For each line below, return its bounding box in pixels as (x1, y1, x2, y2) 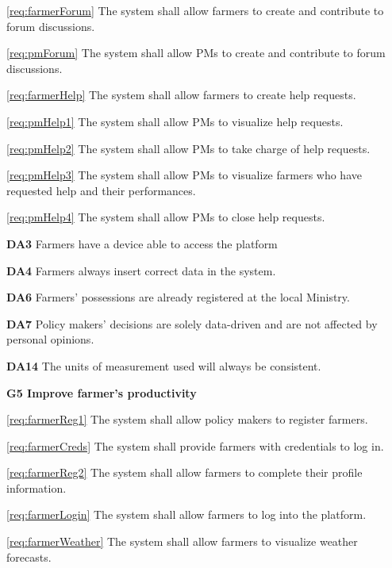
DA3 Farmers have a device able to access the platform (6, 235, 278, 251)
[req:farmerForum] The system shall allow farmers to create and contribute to (6, 2, 384, 18)
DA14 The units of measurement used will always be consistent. (6, 357, 321, 374)
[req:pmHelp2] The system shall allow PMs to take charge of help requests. (6, 140, 371, 156)
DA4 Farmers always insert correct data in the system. (6, 262, 276, 278)
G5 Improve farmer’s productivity (6, 384, 197, 401)
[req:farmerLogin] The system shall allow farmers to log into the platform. (6, 506, 367, 523)
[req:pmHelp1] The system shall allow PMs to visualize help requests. (6, 113, 344, 129)
